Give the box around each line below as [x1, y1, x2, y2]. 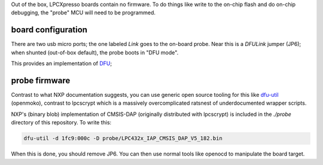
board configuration [11, 25, 88, 35]
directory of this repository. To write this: [11, 119, 112, 126]
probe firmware [11, 75, 71, 85]
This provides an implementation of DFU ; [11, 60, 112, 67]
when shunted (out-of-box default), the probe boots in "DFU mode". [11, 48, 179, 56]
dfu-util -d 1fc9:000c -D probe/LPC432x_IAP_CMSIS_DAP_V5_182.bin [23, 135, 223, 142]
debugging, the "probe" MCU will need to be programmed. [11, 9, 156, 16]
